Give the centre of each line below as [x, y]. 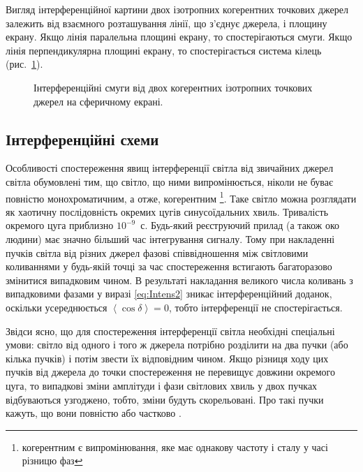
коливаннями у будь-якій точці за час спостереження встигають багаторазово [169, 266]
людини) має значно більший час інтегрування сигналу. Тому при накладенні [170, 238]
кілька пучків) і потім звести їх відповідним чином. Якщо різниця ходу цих [167, 358]
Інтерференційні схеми [82, 139]
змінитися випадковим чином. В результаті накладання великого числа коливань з [179, 280]
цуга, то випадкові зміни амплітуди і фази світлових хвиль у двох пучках [162, 385]
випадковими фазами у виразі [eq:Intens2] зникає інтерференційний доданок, [169, 294]
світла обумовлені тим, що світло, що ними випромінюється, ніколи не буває [169, 181]
